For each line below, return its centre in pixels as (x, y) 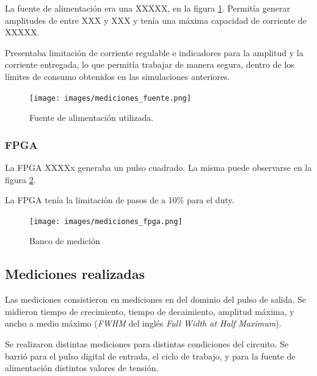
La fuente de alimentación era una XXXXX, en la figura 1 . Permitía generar (148, 8)
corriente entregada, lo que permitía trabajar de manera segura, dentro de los (150, 64)
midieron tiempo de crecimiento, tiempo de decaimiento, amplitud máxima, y (150, 311)
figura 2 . (20, 179)
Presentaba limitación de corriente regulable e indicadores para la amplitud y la (154, 52)
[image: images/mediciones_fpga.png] (106, 221)
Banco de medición (65, 241)
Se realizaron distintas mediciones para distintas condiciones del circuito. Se (147, 344)
